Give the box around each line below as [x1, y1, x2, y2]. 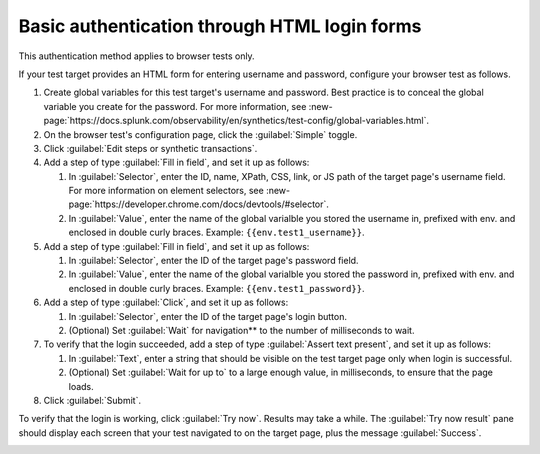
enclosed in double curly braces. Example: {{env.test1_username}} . [68, 226, 365, 239]
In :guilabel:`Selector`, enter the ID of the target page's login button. [68, 310, 347, 322]
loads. [68, 380, 94, 392]
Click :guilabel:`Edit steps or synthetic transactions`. [43, 142, 258, 154]
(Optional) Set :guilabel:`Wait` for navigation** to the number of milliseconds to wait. [68, 324, 415, 336]
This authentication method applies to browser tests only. [18, 50, 255, 62]
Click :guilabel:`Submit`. [43, 394, 142, 406]
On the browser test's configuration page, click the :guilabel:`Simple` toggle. [43, 128, 358, 140]
